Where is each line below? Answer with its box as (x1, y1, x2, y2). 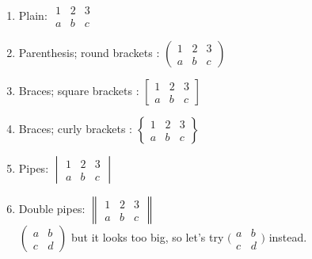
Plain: (18, 6, 48, 23)
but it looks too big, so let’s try (70, 229, 224, 246)
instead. (268, 229, 307, 246)
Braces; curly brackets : (18, 120, 132, 137)
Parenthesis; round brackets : (18, 44, 160, 61)
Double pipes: (18, 200, 86, 217)
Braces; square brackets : (18, 82, 139, 99)
